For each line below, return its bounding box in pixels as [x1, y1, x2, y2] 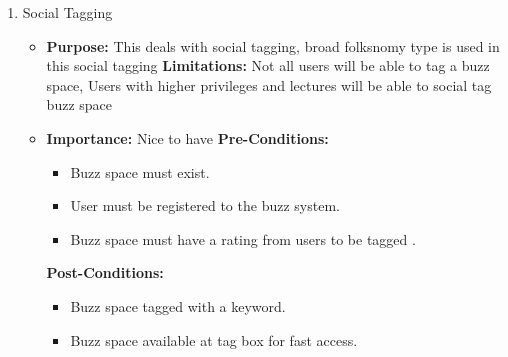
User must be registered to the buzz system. [70, 195, 340, 216]
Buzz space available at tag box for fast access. [70, 329, 358, 350]
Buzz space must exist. [70, 161, 210, 182]
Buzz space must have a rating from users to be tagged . [70, 228, 416, 249]
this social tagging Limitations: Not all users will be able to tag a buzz [46, 55, 490, 76]
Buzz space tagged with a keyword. [70, 295, 286, 316]
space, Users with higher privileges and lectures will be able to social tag [46, 74, 492, 95]
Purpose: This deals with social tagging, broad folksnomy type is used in [46, 35, 500, 56]
